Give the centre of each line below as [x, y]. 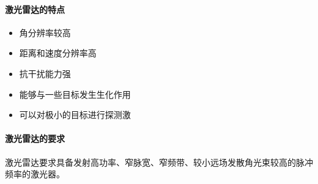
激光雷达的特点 [35, 9]
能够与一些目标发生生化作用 [75, 94]
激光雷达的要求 [35, 138]
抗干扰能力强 [45, 73]
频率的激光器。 [35, 174]
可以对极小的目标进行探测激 [75, 115]
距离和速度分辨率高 [58, 53]
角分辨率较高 [45, 32]
